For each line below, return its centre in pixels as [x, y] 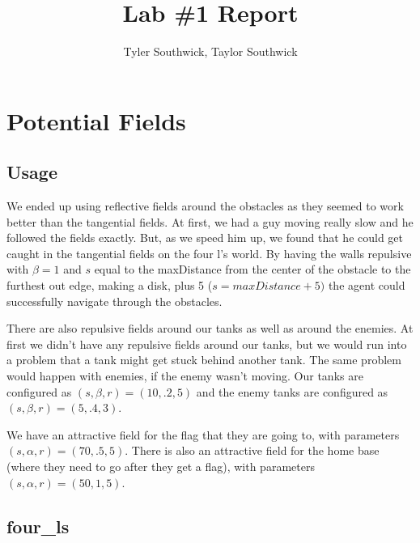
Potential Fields [96, 120]
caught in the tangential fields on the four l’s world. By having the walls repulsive [209, 253]
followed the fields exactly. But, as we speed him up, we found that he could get [205, 238]
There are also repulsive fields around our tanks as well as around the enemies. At [210, 328]
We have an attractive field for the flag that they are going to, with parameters [203, 434]
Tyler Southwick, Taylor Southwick [210, 51]
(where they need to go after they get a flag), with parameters [161, 467]
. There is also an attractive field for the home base [252, 450]
